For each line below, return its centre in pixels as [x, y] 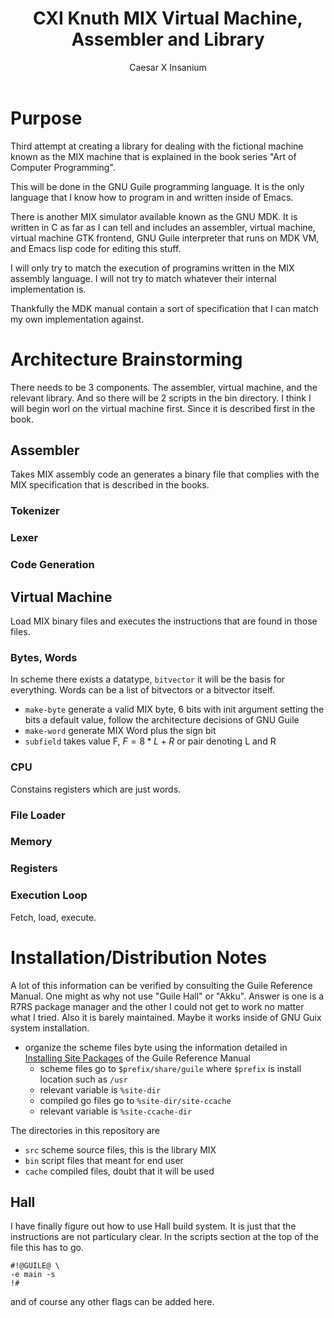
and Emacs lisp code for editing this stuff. [96, 248]
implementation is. [48, 289]
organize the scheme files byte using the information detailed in [156, 1047]
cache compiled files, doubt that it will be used [119, 1171]
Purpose [46, 118]
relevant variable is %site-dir [100, 1089]
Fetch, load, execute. [53, 917]
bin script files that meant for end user [104, 1160]
